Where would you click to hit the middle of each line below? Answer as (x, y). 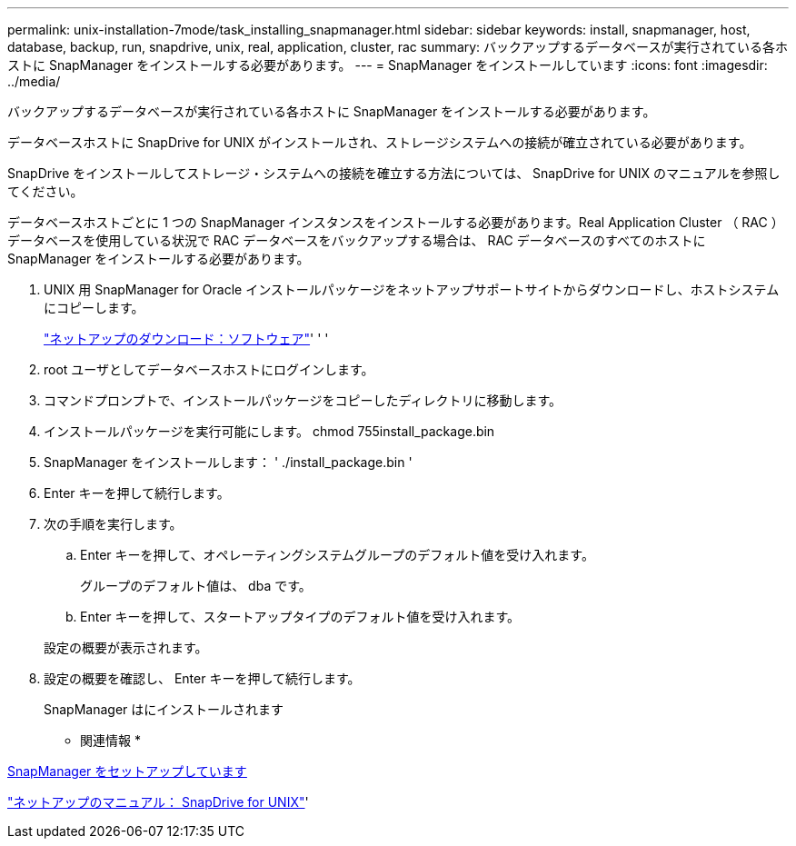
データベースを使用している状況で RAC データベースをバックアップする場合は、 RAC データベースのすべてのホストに (357, 240)
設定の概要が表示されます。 (126, 647)
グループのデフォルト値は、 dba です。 (196, 586)
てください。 (45, 191)
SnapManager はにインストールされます (164, 709)
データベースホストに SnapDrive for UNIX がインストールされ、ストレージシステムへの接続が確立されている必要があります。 (380, 142)
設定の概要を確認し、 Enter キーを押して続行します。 (202, 678)
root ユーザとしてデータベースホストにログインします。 (209, 369)
